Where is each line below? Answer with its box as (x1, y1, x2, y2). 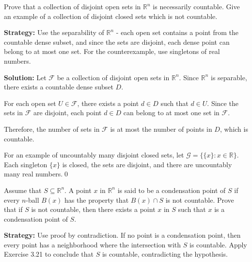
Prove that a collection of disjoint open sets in (4, 1, 141, 11)
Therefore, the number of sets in (4, 123, 100, 134)
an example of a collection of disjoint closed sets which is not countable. (4, 11, 218, 21)
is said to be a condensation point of (117, 185, 226, 195)
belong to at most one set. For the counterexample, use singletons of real (4, 46, 220, 56)
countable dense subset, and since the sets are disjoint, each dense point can (4, 36, 230, 47)
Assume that (4, 185, 42, 195)
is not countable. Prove (165, 194, 234, 205)
